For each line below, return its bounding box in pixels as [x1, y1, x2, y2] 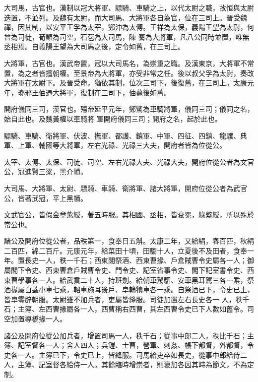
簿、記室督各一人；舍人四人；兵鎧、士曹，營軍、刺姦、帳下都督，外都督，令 [4, 340, 254, 350]
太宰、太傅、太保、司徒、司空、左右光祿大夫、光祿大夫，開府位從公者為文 [4, 156, 247, 167]
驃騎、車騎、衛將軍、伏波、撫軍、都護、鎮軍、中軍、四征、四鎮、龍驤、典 [4, 130, 247, 140]
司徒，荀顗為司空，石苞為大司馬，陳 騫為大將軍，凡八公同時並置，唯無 [17, 31, 250, 42]
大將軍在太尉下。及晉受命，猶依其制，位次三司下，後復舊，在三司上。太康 [4, 77, 247, 88]
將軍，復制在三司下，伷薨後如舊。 [59, 87, 171, 97]
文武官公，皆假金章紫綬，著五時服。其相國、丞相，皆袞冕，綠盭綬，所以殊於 [4, 209, 254, 220]
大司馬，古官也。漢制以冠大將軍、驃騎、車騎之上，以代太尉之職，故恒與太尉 [4, 2, 254, 12]
